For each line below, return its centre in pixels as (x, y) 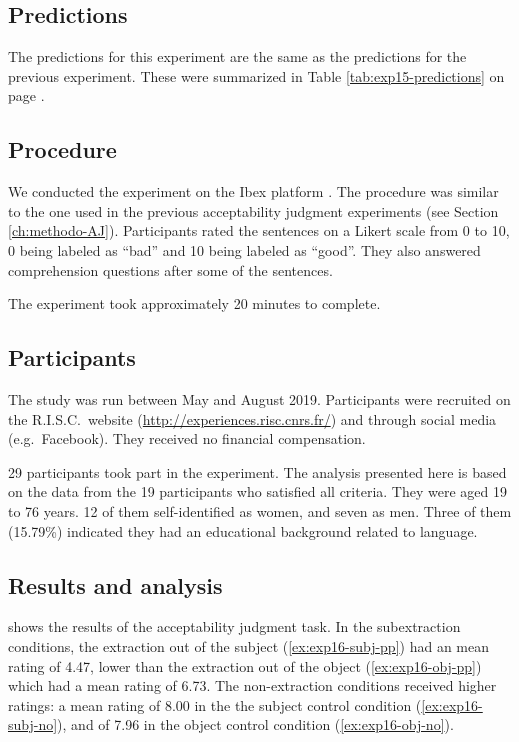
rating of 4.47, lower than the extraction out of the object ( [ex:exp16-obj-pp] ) (245, 665)
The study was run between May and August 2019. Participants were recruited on (259, 398)
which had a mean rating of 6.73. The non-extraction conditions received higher (252, 685)
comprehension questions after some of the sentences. (170, 269)
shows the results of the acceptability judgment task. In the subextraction (234, 626)
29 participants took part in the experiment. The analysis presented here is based (257, 471)
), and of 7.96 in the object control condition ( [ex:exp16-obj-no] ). (255, 724)
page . (26, 95)
